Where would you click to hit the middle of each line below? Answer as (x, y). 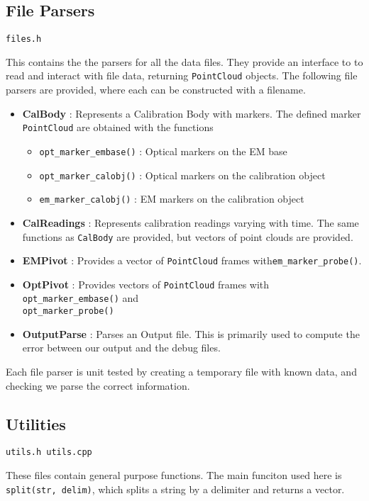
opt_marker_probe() (68, 311)
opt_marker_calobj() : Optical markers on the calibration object (182, 175)
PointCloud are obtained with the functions (118, 127)
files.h (24, 39)
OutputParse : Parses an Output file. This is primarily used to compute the (191, 333)
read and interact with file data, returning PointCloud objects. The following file (182, 75)
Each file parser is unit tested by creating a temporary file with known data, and (181, 371)
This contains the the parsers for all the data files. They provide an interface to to (184, 61)
